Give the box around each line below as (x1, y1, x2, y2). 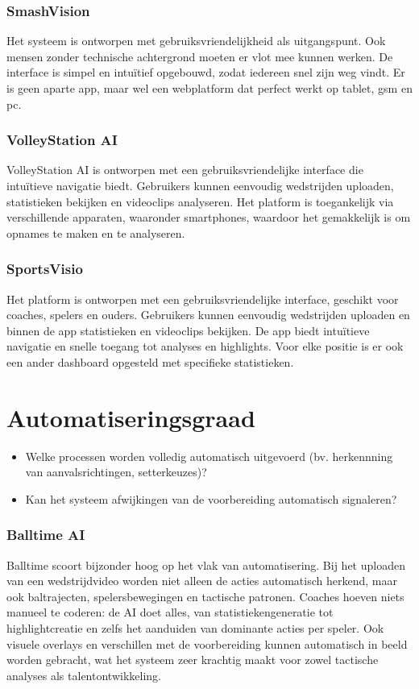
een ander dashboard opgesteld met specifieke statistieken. (6, 353, 294, 370)
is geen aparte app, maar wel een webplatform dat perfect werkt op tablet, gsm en (6, 80, 413, 96)
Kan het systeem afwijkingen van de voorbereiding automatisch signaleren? (25, 490, 397, 507)
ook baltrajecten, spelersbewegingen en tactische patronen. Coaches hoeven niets (6, 587, 404, 604)
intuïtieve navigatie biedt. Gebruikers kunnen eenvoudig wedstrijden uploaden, (6, 177, 394, 193)
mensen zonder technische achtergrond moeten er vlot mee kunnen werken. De (6, 48, 393, 64)
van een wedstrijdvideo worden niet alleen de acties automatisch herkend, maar (6, 572, 397, 589)
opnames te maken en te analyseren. (6, 224, 185, 241)
